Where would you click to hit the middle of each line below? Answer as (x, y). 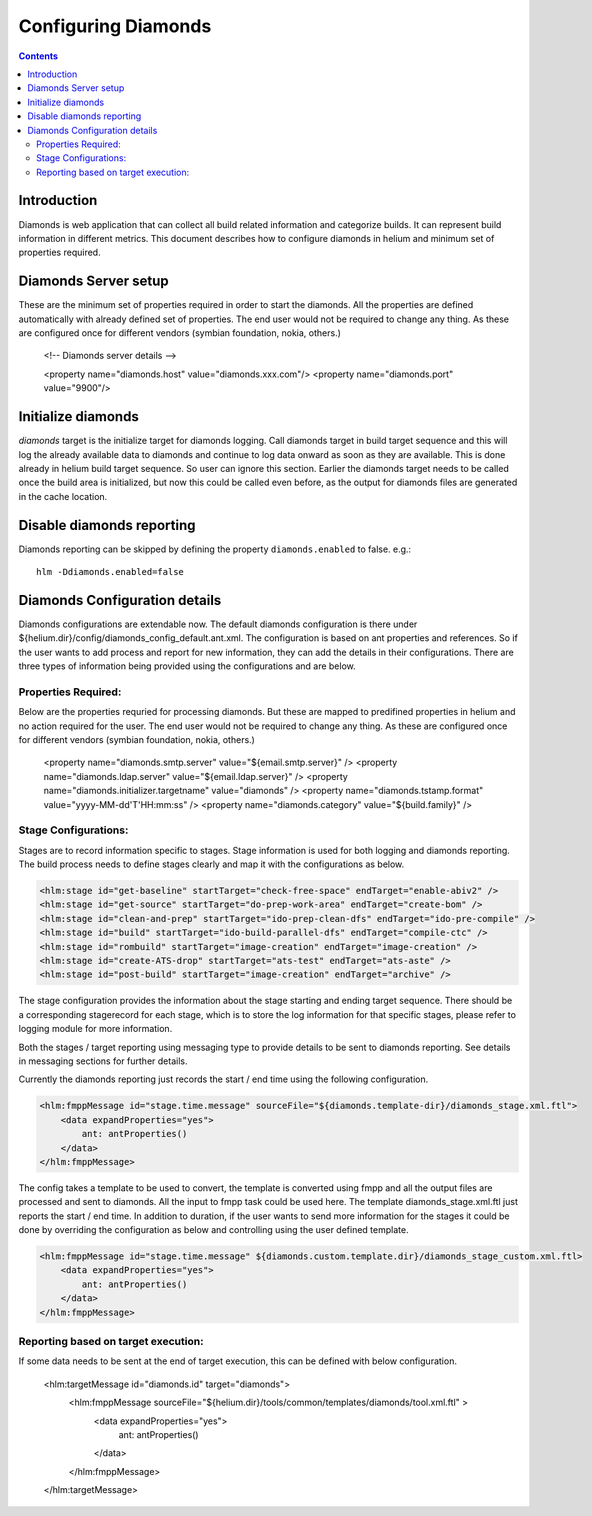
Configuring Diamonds (115, 26)
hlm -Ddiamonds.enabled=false (110, 571)
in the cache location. (63, 496)
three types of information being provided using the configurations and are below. (187, 666)
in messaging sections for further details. (103, 1061)
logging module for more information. (95, 1029)
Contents (38, 56)
